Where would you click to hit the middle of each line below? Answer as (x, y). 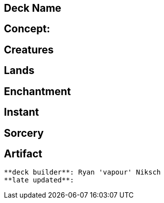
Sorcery (24, 133)
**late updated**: (39, 180)
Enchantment (37, 91)
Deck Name (33, 8)
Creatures (29, 50)
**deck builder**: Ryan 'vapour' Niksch (82, 172)
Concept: (27, 29)
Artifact (23, 153)
